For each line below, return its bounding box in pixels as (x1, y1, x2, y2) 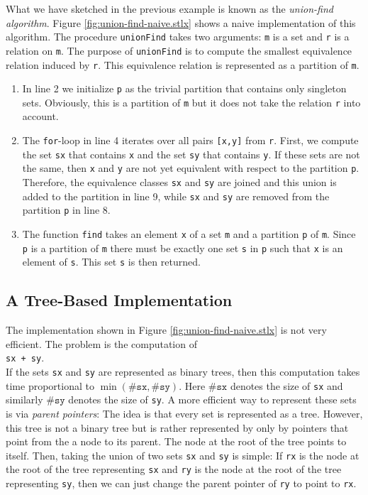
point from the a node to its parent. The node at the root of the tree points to (6, 434, 347, 449)
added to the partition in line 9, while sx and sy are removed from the (22, 188, 330, 203)
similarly (6, 392, 43, 407)
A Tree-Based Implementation (6, 289, 233, 311)
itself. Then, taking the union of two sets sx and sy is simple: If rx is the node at (6, 447, 359, 462)
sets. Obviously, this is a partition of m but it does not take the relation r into (22, 94, 361, 109)
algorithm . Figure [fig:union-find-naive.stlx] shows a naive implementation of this (6, 15, 356, 30)
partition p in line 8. (22, 202, 111, 217)
